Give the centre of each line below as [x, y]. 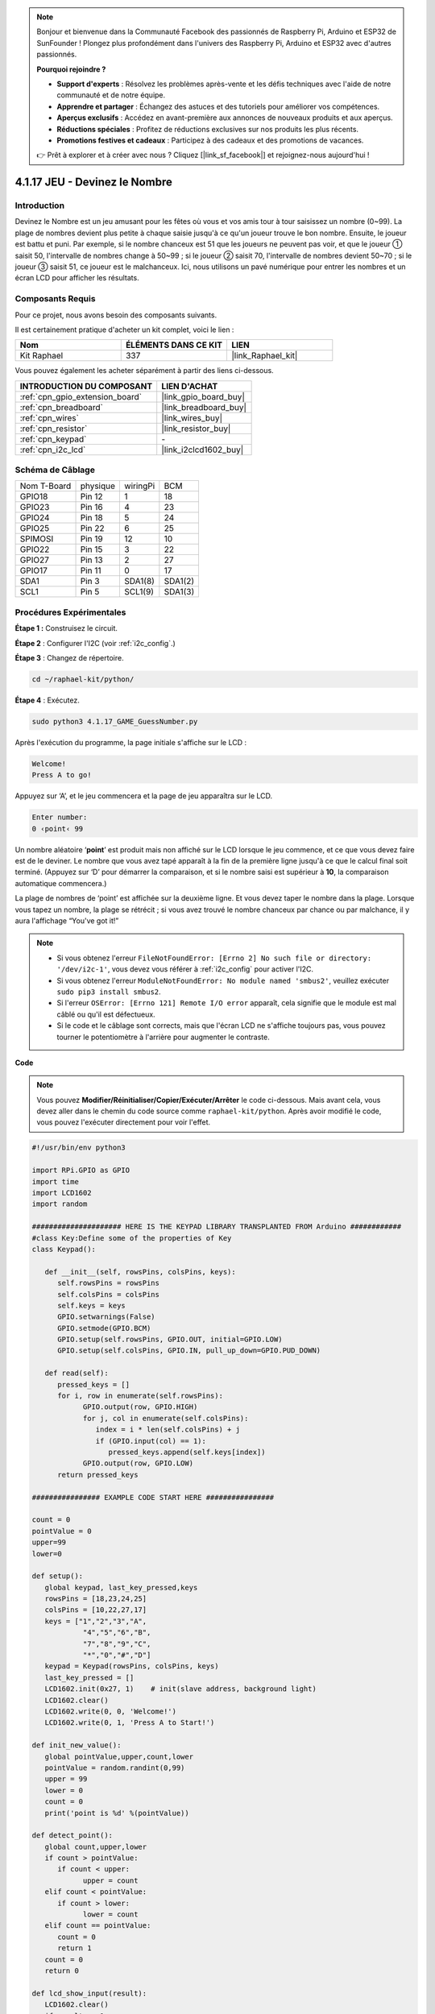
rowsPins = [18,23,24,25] [96, 1599]
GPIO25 [35, 528]
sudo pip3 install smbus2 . [109, 992]
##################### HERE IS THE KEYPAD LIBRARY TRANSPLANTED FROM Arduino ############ [217, 1227]
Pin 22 [92, 528]
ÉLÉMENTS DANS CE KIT [174, 345]
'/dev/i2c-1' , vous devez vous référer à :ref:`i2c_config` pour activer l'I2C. [185, 969]
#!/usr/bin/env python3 [79, 1148]
